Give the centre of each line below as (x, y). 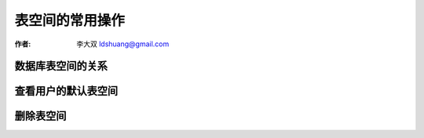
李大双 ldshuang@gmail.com (123, 44)
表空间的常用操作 (70, 20)
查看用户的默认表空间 (66, 91)
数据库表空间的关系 (61, 66)
